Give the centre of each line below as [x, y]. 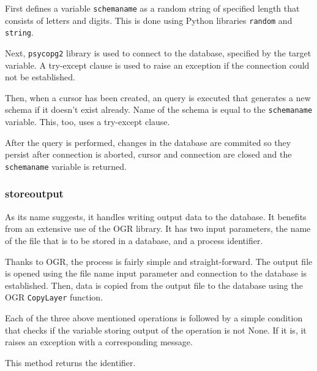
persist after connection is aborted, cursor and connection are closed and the [148, 154]
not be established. [40, 77]
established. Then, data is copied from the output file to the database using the [154, 285]
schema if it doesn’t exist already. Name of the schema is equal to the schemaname [159, 109]
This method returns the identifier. [70, 362]
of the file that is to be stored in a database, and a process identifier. [134, 240]
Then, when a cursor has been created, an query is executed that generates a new [158, 97]
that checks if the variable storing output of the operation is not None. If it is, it [156, 330]
